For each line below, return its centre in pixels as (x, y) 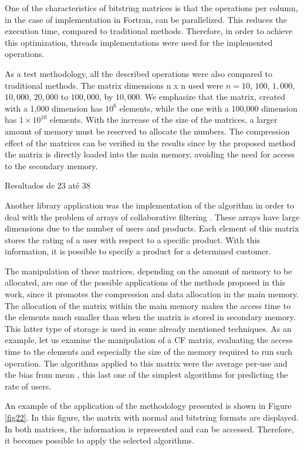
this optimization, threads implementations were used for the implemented (139, 42)
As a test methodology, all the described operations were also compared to (139, 73)
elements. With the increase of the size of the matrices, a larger (163, 120)
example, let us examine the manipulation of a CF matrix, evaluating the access (149, 340)
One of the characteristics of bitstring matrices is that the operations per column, (151, 8)
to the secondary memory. (51, 165)
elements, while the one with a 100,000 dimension (208, 108)
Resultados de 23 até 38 (48, 185)
